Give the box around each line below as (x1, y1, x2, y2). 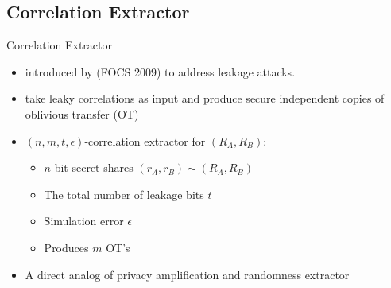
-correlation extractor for (84, 132, 206, 149)
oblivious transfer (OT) (25, 105, 139, 122)
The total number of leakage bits (44, 185, 204, 202)
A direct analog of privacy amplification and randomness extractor (25, 266, 350, 282)
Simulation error (44, 212, 124, 229)
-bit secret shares (51, 159, 134, 176)
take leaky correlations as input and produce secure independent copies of (25, 90, 385, 107)
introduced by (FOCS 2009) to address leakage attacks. (25, 63, 296, 80)
